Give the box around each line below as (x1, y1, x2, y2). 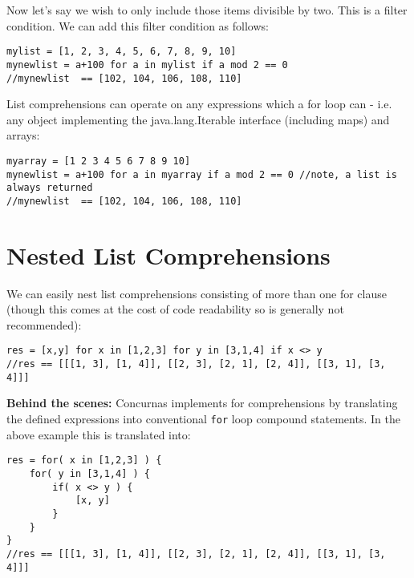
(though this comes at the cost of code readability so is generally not (6, 301, 344, 317)
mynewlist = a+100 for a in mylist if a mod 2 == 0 (6, 59, 288, 71)
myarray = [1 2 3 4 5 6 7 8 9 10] (6, 155, 191, 167)
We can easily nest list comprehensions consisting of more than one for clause (6, 285, 387, 301)
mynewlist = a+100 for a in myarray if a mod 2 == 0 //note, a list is (6, 168, 397, 180)
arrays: (6, 127, 40, 143)
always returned (6, 182, 93, 194)
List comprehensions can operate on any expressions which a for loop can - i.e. (6, 95, 392, 112)
